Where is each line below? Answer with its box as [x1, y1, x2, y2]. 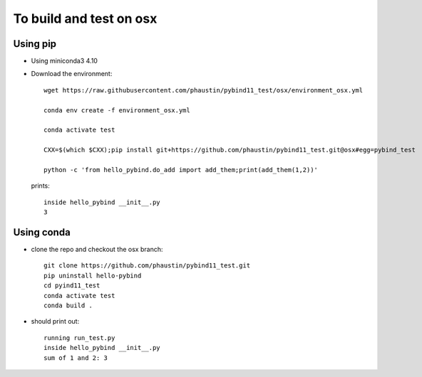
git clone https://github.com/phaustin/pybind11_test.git [43, 262, 251, 270]
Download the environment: [31, 70, 113, 78]
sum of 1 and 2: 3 [43, 354, 108, 362]
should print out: [31, 317, 80, 326]
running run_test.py [43, 334, 115, 341]
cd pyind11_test [43, 282, 101, 290]
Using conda [13, 226, 71, 238]
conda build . [43, 302, 93, 309]
